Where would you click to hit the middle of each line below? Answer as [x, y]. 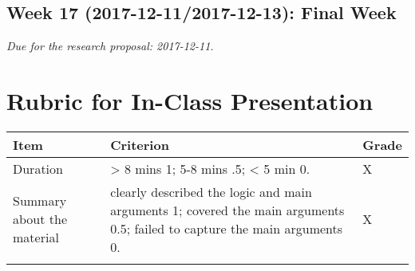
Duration [38, 168]
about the [40, 219]
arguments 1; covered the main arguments [227, 210]
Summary [40, 201]
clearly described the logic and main [211, 191]
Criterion [140, 144]
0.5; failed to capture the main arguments [227, 228]
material [36, 238]
